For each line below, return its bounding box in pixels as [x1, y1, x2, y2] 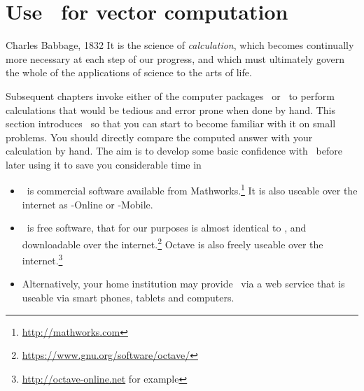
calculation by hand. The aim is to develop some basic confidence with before [6, 143, 342, 158]
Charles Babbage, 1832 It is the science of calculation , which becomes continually [6, 38, 354, 52]
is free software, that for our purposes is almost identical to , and [27, 220, 307, 235]
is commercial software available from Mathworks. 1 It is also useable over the [27, 181, 358, 198]
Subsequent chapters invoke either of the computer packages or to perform [6, 88, 335, 103]
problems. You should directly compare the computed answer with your [6, 129, 313, 144]
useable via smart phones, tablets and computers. [22, 290, 234, 304]
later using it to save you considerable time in [6, 157, 202, 171]
